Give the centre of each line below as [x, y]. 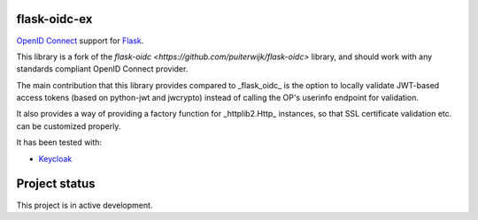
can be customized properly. [69, 126]
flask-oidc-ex [54, 19]
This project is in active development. [85, 205]
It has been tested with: [59, 142]
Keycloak [55, 158]
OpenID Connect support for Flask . [80, 41]
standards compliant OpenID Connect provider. [102, 69]
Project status [56, 184]
